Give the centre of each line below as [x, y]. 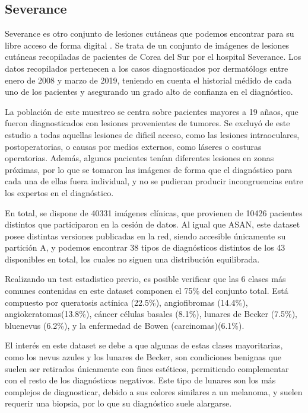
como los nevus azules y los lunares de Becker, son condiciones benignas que [143, 357]
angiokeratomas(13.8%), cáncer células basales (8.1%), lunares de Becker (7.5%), [151, 314]
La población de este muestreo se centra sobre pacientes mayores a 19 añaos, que [152, 111]
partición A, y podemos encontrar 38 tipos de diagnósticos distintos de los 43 [145, 247]
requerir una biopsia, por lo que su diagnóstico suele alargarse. [118, 403]
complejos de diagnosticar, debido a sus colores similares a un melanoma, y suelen [154, 391]
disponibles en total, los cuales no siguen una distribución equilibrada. [132, 259]
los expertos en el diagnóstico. [59, 192]
